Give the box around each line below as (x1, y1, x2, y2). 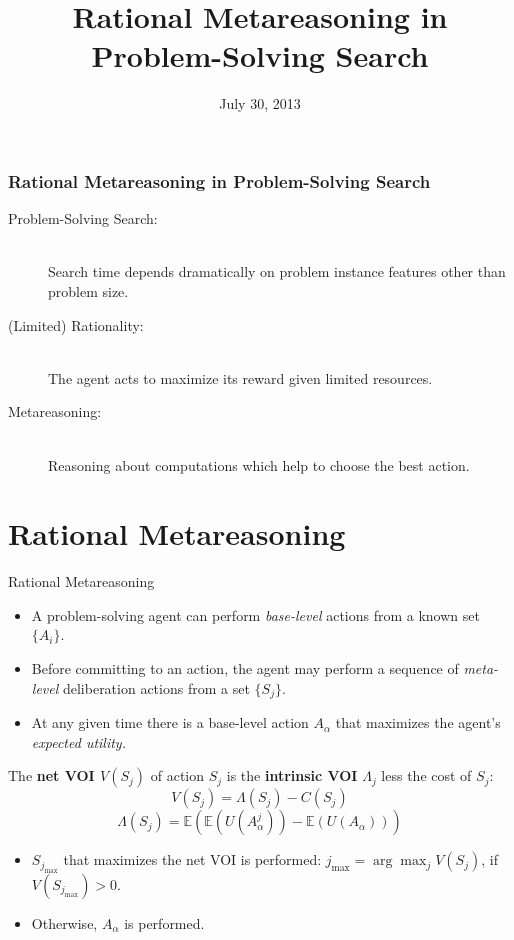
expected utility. (31, 731, 126, 752)
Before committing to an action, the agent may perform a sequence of (31, 658, 459, 679)
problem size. (48, 280, 129, 301)
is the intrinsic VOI (226, 765, 358, 786)
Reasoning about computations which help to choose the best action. (48, 454, 470, 475)
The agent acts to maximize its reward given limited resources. (48, 367, 433, 388)
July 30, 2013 (219, 93, 301, 114)
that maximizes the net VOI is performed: (63, 849, 322, 870)
